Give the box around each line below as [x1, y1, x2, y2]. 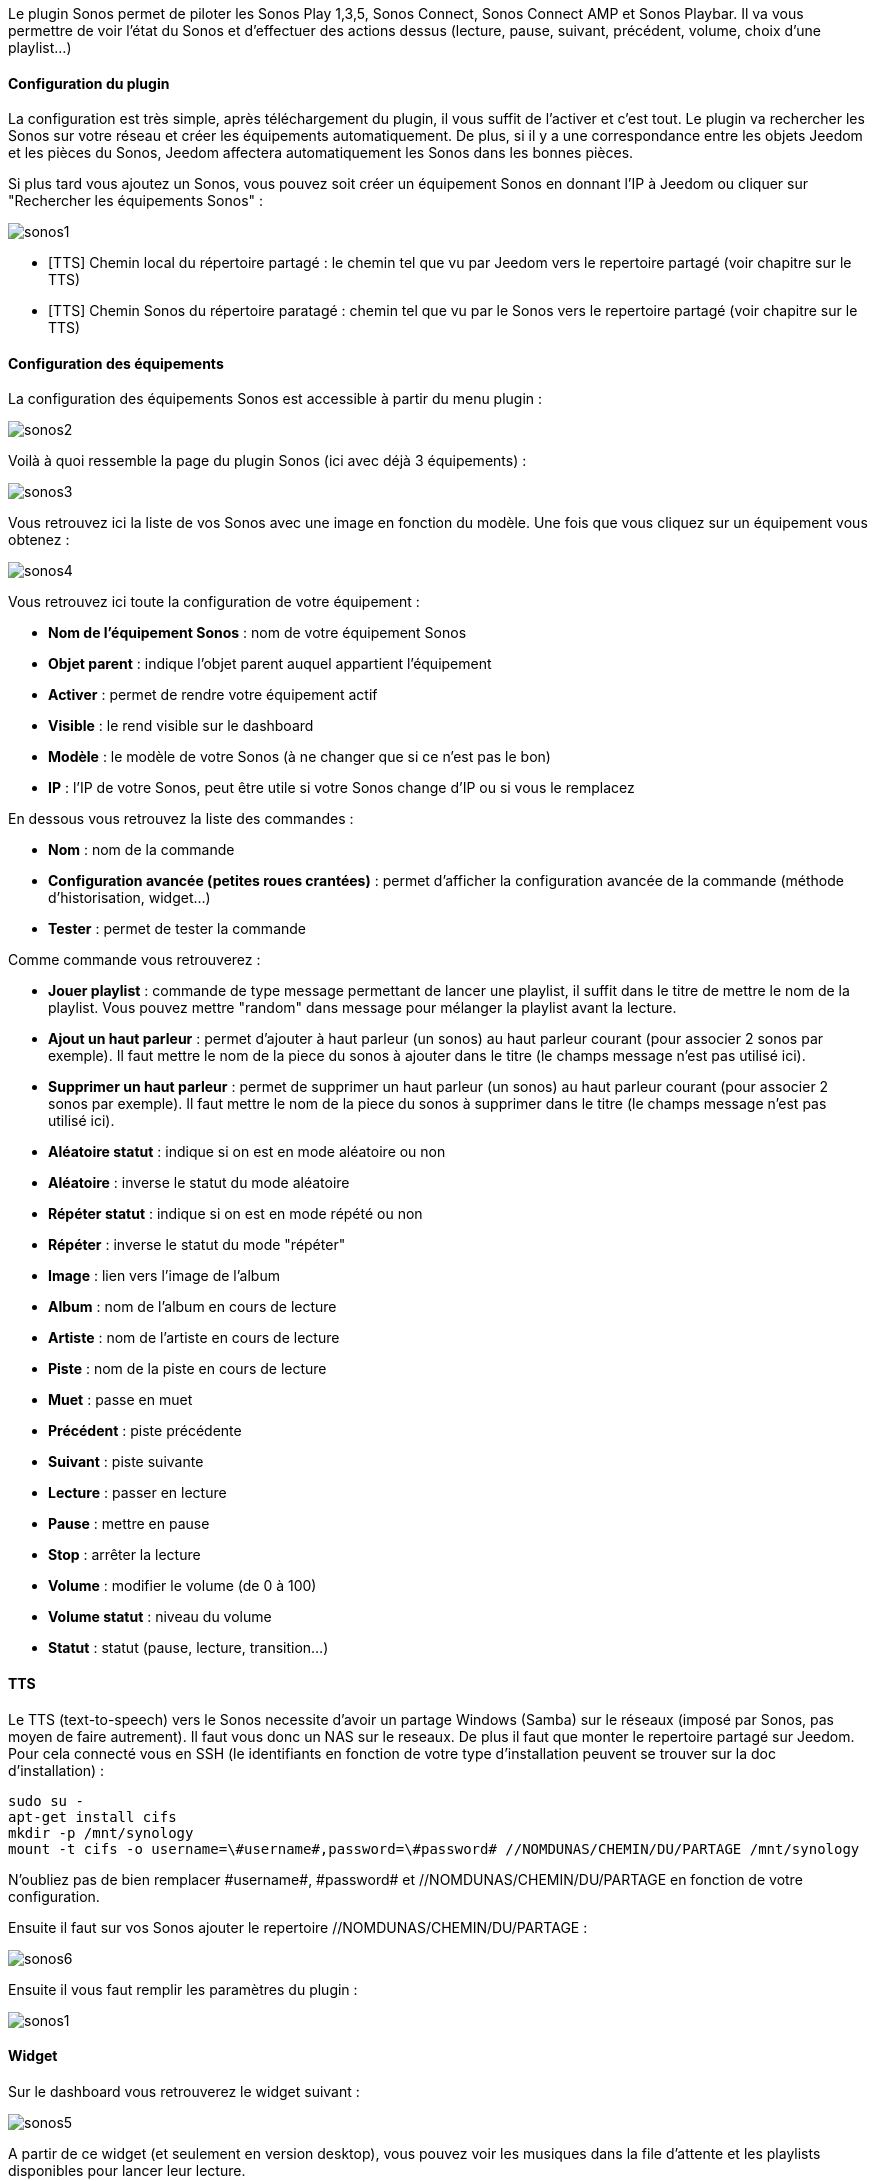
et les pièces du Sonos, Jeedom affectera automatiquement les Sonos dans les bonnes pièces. [8, 144, 634, 162]
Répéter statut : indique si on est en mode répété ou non [48, 1205, 423, 1223]
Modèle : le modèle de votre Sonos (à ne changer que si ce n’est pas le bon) [48, 748, 551, 766]
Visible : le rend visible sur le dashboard [48, 717, 314, 735]
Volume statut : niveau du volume [48, 1608, 272, 1626]
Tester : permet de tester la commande [48, 920, 307, 938]
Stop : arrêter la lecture [48, 1546, 201, 1564]
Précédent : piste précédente [48, 1422, 242, 1440]
